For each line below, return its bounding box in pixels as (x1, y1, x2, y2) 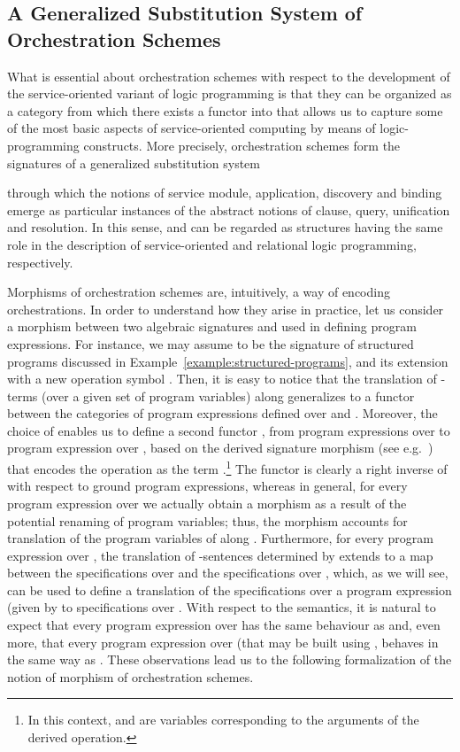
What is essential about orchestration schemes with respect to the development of (7, 66, 450, 85)
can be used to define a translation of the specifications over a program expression (7, 580, 452, 599)
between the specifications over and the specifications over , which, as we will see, (7, 563, 448, 582)
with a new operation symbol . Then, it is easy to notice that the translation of (7, 369, 437, 388)
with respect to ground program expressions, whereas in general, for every (7, 477, 408, 495)
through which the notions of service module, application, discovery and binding (7, 183, 442, 202)
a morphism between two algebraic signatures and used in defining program (7, 317, 417, 336)
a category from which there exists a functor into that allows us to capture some (7, 101, 443, 120)
